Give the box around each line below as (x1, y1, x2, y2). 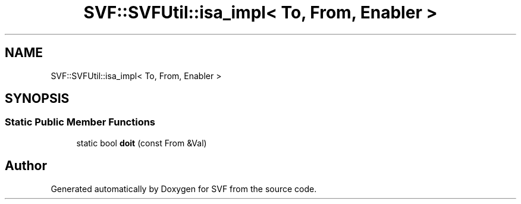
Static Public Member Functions (5, 116, 156, 128)
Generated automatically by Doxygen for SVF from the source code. (51, 183, 317, 194)
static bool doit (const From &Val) (76, 137, 207, 148)
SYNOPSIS (5, 91, 70, 106)
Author (5, 158, 47, 174)
